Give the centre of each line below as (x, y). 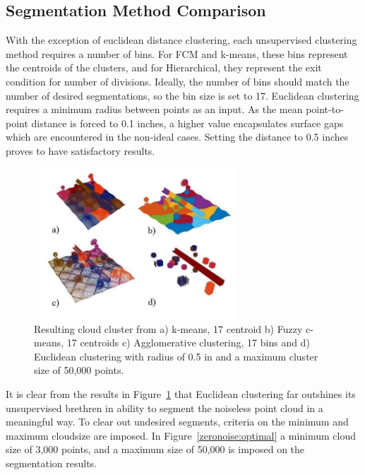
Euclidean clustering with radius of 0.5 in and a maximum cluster (176, 356)
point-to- (325, 109)
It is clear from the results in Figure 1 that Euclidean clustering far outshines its (181, 393)
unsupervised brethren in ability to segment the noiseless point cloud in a (164, 407)
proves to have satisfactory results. (80, 150)
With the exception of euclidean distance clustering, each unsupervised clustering (181, 40)
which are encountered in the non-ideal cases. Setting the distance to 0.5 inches (177, 137)
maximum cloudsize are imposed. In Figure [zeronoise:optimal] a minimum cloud (181, 435)
